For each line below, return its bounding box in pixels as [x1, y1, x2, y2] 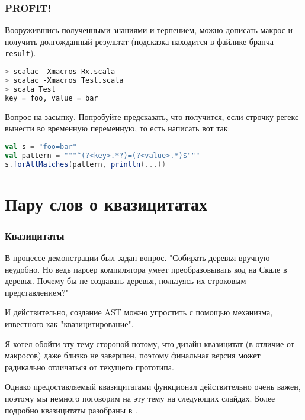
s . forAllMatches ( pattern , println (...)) [5, 160, 166, 169]
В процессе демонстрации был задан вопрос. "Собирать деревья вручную [5, 251, 270, 263]
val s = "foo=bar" [5, 142, 77, 151]
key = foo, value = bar [5, 93, 98, 102]
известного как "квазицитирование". [5, 317, 134, 329]
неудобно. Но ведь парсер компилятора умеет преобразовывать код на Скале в [5, 263, 287, 275]
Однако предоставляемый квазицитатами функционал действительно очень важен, [5, 380, 301, 393]
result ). [5, 47, 36, 59]
